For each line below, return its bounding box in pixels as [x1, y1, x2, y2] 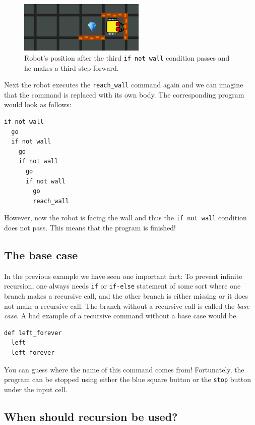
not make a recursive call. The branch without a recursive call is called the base [4, 300, 250, 311]
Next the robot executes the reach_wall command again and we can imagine [4, 79, 243, 90]
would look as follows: [4, 99, 72, 110]
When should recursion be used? [4, 408, 178, 424]
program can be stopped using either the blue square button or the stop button [4, 374, 251, 385]
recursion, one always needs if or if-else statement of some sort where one [4, 280, 241, 291]
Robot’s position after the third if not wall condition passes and [24, 52, 230, 63]
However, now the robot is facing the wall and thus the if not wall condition [4, 212, 247, 223]
